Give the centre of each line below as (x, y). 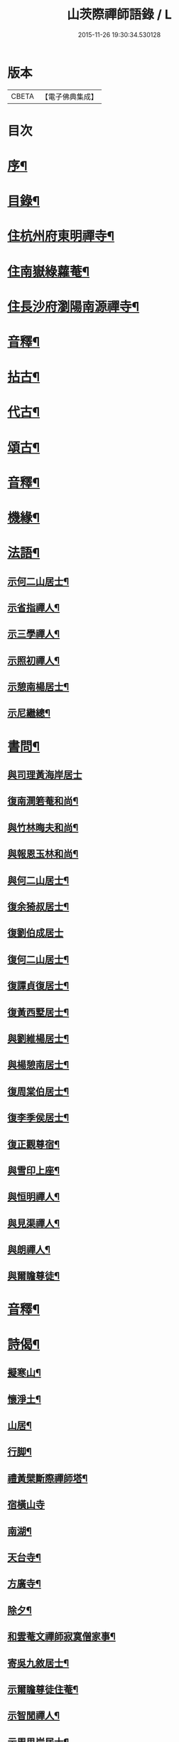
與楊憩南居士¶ (38, 1065)
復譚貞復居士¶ (38, 986)
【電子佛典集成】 (69, 97)
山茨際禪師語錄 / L (119, 15)
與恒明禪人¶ (34, 1197)
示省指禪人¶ (34, 607)
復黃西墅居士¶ (38, 1012)
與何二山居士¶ (38, 880)
